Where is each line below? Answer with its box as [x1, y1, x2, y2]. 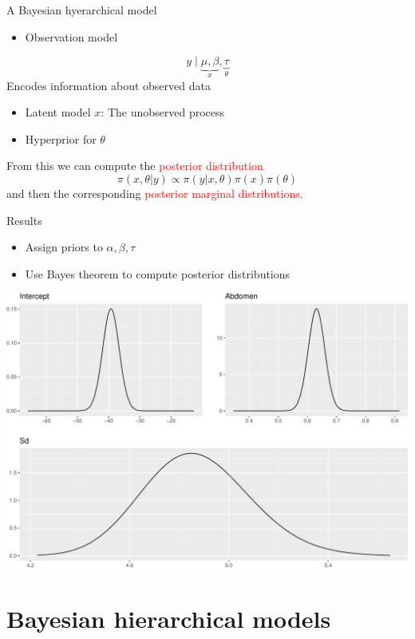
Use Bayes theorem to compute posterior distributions [25, 265, 290, 282]
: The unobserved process [101, 104, 225, 120]
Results [6, 211, 42, 228]
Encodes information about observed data [6, 77, 211, 93]
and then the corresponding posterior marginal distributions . [6, 185, 303, 201]
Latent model [25, 104, 91, 120]
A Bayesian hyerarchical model [6, 2, 157, 18]
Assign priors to [25, 239, 103, 255]
